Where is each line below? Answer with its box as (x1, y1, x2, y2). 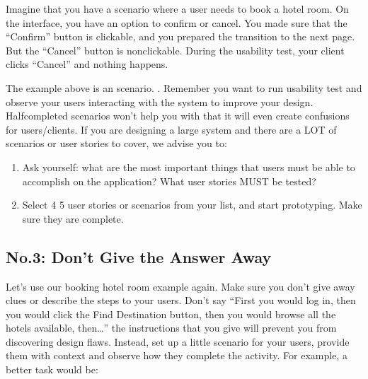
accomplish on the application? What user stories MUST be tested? (22, 173, 316, 188)
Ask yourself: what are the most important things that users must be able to (22, 159, 355, 174)
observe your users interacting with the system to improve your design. (6, 94, 314, 109)
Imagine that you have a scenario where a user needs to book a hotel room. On (6, 1, 349, 16)
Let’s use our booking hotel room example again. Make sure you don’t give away (6, 279, 355, 293)
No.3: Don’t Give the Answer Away (6, 245, 272, 267)
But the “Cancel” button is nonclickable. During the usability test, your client (6, 42, 345, 57)
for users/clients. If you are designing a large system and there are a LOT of (6, 122, 337, 136)
